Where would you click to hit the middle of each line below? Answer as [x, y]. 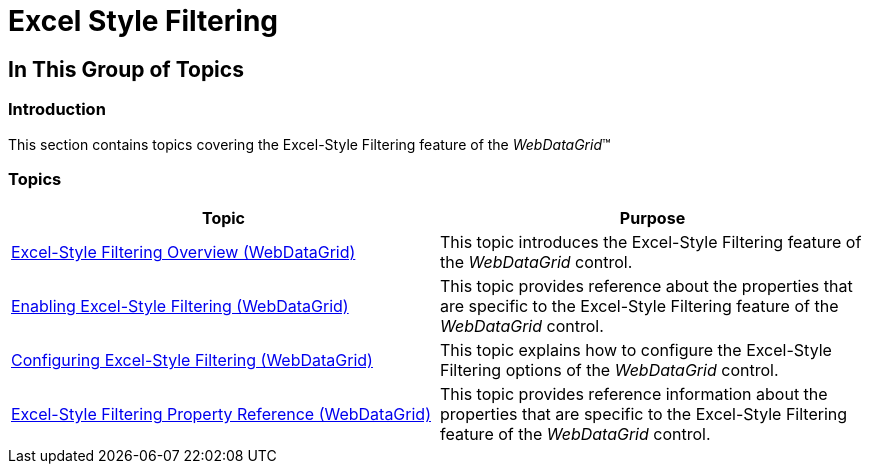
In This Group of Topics [126, 69]
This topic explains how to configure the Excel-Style [636, 350]
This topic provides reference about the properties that [646, 286]
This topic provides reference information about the [634, 394]
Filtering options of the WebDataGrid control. [609, 370]
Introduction [57, 109]
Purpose [652, 218]
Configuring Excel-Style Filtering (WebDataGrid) [192, 360]
